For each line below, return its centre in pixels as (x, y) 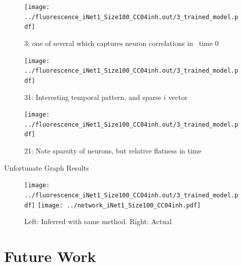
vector (178, 97)
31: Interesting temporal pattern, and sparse (93, 97)
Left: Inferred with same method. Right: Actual (98, 221)
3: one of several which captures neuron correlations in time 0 (122, 43)
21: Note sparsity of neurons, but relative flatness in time (113, 151)
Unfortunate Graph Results (47, 167)
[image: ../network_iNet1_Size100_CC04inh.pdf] (119, 205)
